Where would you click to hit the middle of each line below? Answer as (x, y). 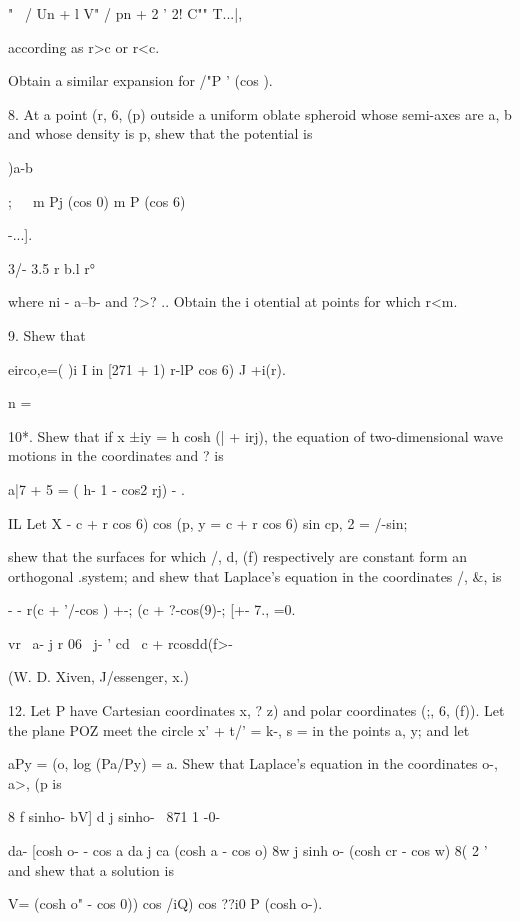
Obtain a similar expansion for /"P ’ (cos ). (140, 80)
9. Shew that (47, 334)
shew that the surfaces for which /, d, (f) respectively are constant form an (238, 556)
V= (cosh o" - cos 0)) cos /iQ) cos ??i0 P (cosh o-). (165, 903)
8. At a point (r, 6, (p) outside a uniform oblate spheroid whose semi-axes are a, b (260, 113)
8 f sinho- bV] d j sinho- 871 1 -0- (114, 816)
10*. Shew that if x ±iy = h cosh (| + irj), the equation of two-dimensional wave (255, 435)
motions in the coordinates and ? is (116, 455)
